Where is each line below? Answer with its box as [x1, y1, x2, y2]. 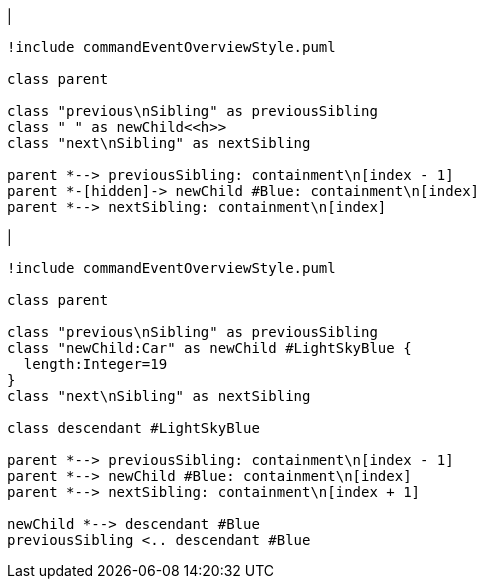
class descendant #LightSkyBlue [7, 420, 260, 436]
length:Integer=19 [23, 356, 168, 372]
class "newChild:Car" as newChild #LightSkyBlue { [7, 340, 412, 356]
